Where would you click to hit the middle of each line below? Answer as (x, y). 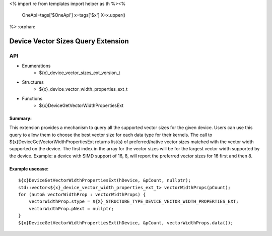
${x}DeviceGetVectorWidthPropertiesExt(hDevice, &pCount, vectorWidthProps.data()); (126, 223)
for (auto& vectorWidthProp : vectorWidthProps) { (82, 195)
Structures (33, 82)
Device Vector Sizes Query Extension (69, 41)
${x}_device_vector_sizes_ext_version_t (80, 73)
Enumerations (36, 66)
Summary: (21, 118)
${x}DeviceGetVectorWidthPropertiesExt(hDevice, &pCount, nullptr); (105, 181)
